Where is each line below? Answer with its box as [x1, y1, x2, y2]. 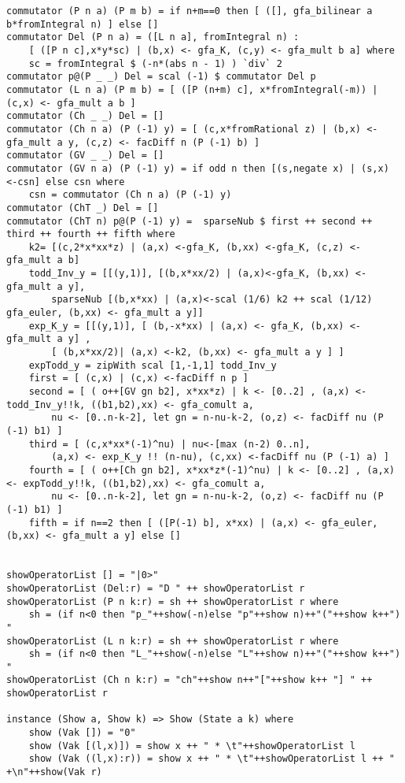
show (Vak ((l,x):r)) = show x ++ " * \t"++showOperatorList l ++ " [28, 753, 395, 765]
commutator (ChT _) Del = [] [6, 202, 159, 213]
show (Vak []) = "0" [28, 727, 136, 739]
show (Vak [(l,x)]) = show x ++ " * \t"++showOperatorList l [28, 740, 355, 751]
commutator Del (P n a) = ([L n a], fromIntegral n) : [6, 32, 300, 43]
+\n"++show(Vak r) [6, 766, 102, 778]
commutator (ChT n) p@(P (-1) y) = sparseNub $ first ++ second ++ [6, 215, 373, 227]
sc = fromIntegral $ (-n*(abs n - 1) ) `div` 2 [28, 58, 282, 69]
